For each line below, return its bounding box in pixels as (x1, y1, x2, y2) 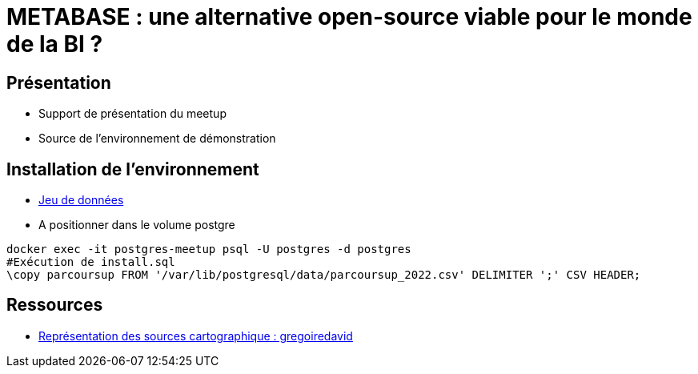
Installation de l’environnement (6, 159, 259, 179)
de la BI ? (6, 30, 103, 58)
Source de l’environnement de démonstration (38, 131, 276, 146)
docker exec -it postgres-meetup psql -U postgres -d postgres (6, 243, 411, 256)
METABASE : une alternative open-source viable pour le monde (6, 3, 692, 30)
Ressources (6, 295, 103, 316)
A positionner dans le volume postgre (38, 218, 235, 232)
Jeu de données (38, 193, 124, 207)
